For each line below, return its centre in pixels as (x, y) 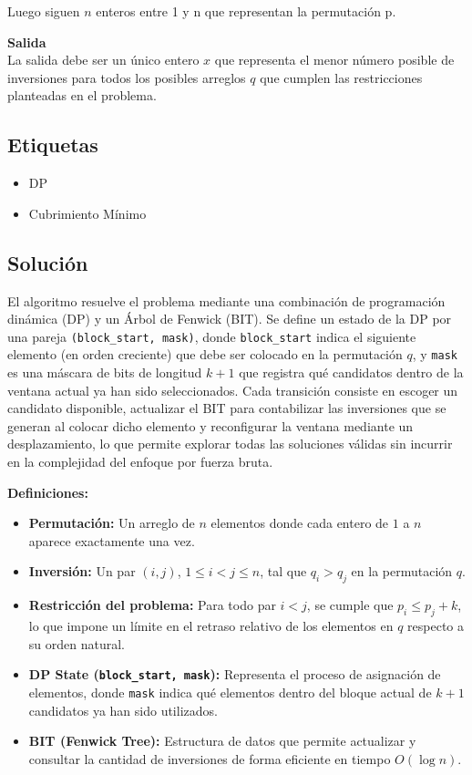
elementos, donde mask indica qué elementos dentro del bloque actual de (230, 692)
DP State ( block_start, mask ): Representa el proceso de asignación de (235, 674)
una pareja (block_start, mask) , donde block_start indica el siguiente (212, 336)
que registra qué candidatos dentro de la (351, 372)
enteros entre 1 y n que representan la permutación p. (246, 11)
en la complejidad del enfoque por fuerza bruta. (140, 462)
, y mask (435, 354)
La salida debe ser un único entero (103, 60)
